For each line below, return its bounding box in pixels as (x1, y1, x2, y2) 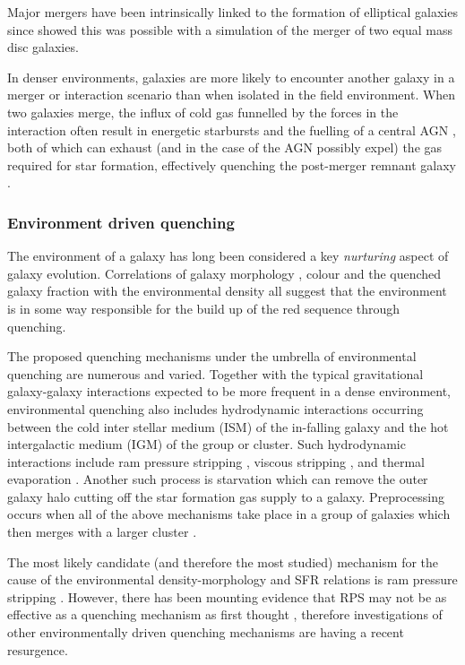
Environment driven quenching (7, 211, 235, 233)
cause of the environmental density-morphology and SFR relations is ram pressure (7, 570, 458, 589)
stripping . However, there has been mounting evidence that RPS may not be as (7, 587, 447, 606)
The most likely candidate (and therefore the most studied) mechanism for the (7, 552, 439, 571)
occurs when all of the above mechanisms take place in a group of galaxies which (7, 505, 451, 523)
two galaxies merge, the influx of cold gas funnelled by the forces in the (7, 102, 399, 121)
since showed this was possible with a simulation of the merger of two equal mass (7, 20, 452, 39)
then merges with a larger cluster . (7, 522, 197, 541)
